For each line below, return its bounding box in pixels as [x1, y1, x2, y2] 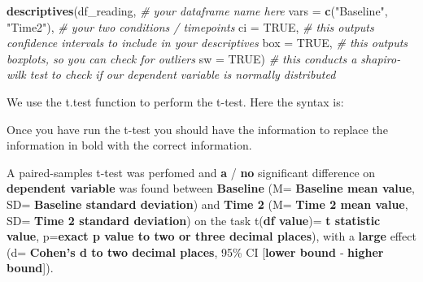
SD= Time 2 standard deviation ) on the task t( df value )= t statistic [7, 211, 381, 228]
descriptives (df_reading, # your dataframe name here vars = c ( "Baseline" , [7, 2, 388, 19]
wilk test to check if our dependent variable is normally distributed [7, 66, 336, 83]
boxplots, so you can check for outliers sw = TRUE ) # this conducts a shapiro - [7, 50, 401, 67]
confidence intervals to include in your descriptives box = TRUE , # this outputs [7, 34, 408, 51]
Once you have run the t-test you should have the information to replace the [7, 120, 388, 137]
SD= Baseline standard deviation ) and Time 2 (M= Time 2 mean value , [7, 195, 408, 212]
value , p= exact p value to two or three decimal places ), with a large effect [7, 228, 416, 245]
